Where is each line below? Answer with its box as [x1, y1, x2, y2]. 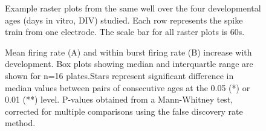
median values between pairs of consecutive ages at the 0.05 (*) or [5, 81, 250, 94]
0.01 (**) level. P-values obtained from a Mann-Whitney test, [5, 93, 233, 106]
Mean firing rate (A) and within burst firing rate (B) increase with [5, 45, 252, 58]
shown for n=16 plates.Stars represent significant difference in [5, 69, 234, 81]
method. [5, 117, 36, 129]
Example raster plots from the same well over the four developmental [5, 2, 261, 14]
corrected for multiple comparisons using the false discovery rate [5, 104, 243, 117]
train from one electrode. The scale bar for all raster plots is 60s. [5, 25, 245, 38]
